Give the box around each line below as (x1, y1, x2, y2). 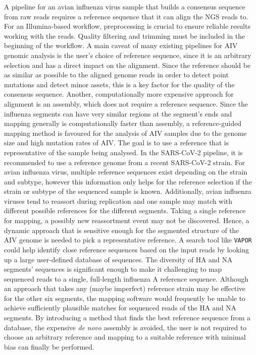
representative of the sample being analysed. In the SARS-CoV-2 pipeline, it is (4, 147, 243, 157)
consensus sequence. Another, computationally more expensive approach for (4, 89, 234, 99)
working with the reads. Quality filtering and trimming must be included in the (4, 30, 245, 41)
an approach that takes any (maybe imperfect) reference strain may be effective (4, 283, 246, 294)
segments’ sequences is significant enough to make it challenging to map (4, 264, 222, 274)
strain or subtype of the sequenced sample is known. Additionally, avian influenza (4, 186, 252, 196)
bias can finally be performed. (4, 341, 95, 352)
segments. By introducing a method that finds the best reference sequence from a (4, 312, 251, 323)
